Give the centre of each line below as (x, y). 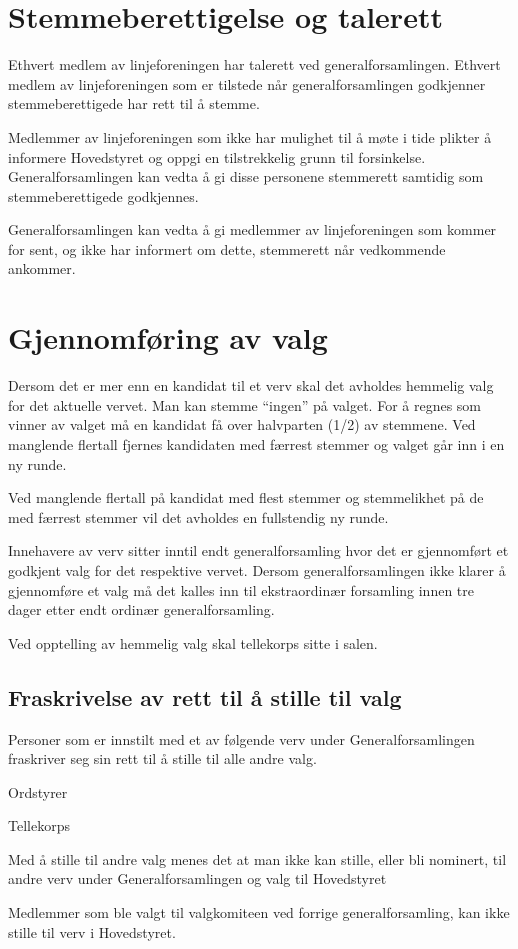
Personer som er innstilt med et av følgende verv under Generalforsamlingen (241, 738)
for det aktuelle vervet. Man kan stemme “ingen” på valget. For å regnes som (245, 404)
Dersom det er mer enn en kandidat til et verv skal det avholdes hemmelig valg (251, 385)
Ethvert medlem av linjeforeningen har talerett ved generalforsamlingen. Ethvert (254, 64)
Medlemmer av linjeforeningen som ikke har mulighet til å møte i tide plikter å (250, 136)
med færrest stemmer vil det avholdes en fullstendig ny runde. (198, 516)
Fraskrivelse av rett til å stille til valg (205, 696)
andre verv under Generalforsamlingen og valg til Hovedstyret (197, 878)
